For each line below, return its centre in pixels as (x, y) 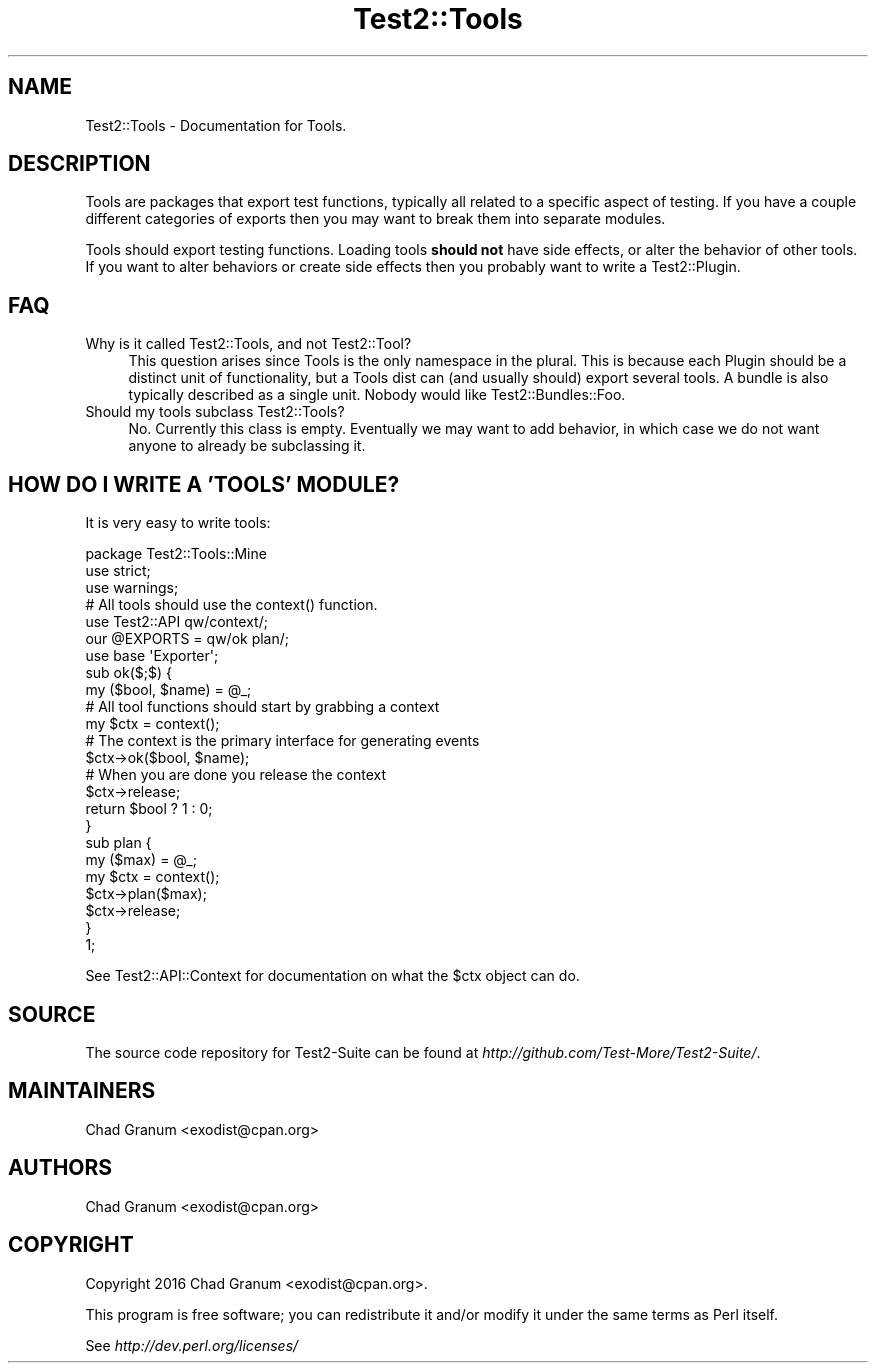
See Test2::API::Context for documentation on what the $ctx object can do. (332, 976)
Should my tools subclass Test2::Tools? (215, 412)
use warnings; (132, 588)
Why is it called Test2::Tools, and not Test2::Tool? (248, 344)
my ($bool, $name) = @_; (168, 690)
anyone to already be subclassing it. (247, 446)
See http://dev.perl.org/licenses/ (192, 1345)
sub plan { (118, 843)
